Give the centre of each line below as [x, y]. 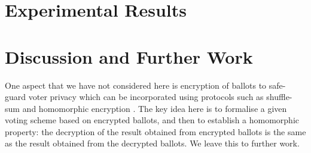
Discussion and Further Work [129, 56]
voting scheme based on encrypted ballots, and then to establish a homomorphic [152, 120]
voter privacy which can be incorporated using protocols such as [146, 97]
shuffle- [279, 97]
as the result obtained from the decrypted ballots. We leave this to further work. [152, 143]
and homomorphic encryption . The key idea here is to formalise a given [155, 108]
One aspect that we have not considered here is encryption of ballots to [136, 85]
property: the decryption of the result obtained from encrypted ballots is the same [155, 131]
